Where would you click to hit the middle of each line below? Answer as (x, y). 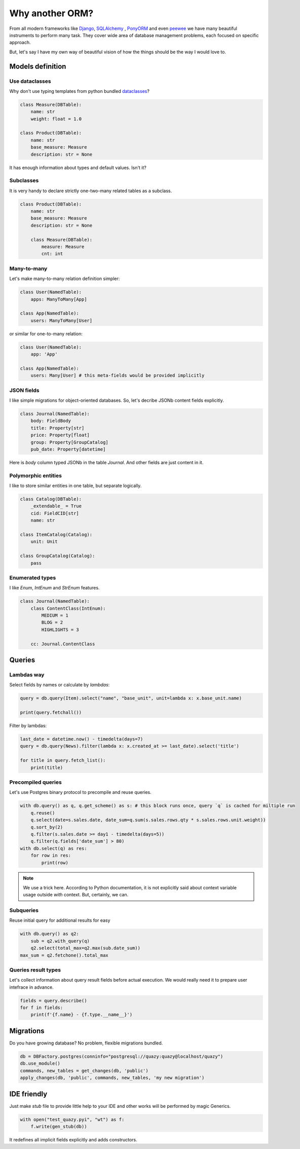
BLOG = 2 (52, 622)
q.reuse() (43, 813)
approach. (20, 43)
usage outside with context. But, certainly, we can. (76, 895)
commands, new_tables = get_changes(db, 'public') (84, 1071)
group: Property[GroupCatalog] (69, 442)
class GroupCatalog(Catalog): (58, 556)
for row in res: (51, 856)
